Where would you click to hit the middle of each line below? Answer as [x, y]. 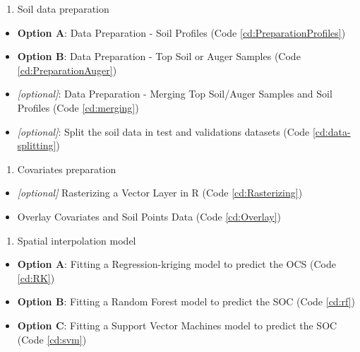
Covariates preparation [67, 169]
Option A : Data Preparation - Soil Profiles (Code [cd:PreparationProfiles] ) [181, 32]
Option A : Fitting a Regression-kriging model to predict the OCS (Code [176, 264]
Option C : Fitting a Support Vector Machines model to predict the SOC [177, 325]
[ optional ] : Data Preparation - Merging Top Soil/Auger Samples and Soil [175, 94]
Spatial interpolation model [77, 240]
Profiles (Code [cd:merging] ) [78, 107]
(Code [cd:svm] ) [52, 339]
